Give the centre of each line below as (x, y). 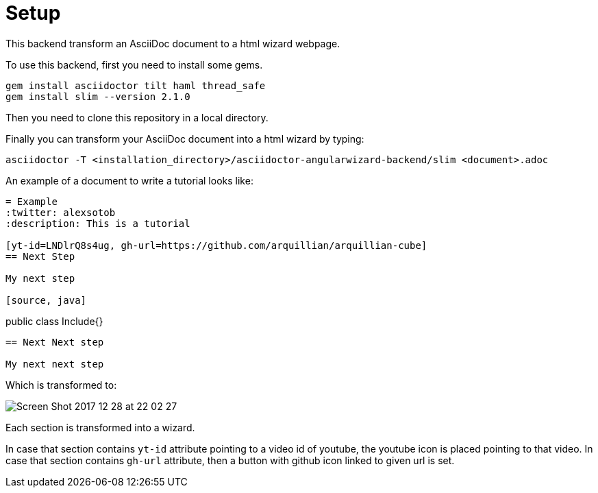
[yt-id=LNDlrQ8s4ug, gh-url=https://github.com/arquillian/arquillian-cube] (216, 245)
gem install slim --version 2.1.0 (98, 96)
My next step (40, 278)
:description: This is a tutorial (98, 223)
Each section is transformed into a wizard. (100, 427)
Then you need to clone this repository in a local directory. (137, 117)
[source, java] (46, 300)
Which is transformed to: (61, 385)
